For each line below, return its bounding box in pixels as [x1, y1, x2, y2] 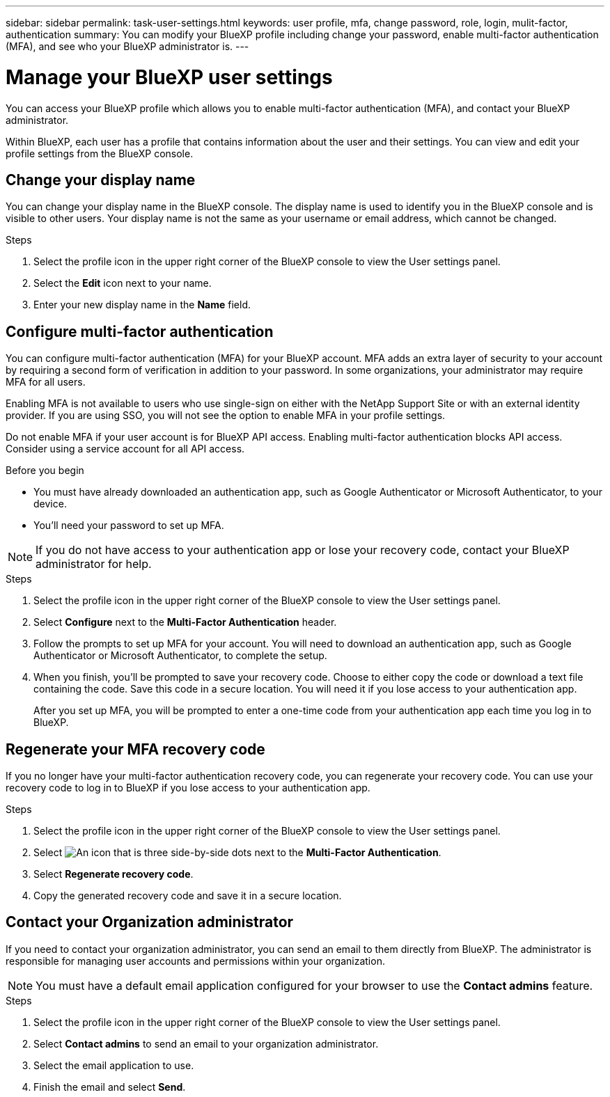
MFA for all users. [6, 376, 86, 388]
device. [33, 498, 67, 510]
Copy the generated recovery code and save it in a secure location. [33, 890, 342, 902]
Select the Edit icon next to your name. [33, 277, 212, 290]
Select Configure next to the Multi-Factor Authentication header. [33, 616, 337, 629]
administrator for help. [36, 557, 152, 571]
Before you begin [6, 464, 84, 477]
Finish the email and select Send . [33, 1080, 186, 1093]
